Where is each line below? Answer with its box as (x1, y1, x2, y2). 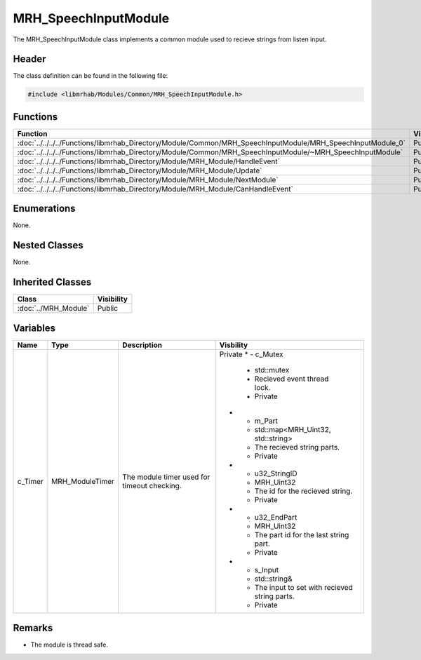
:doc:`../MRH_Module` (17, 304, 90, 314)
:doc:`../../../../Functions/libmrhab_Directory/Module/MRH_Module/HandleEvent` (17, 156, 281, 166)
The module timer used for (122, 472, 210, 482)
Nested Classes (13, 239, 83, 252)
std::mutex (254, 365, 290, 375)
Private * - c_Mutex (219, 349, 283, 359)
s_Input (254, 565, 279, 574)
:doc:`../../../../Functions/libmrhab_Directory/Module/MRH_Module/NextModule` (17, 175, 279, 184)
